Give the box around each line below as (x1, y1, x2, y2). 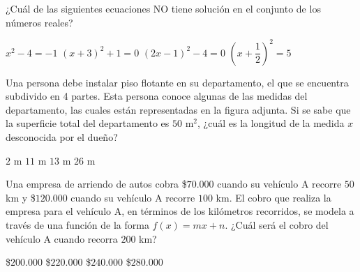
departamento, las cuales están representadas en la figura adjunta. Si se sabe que (6, 102, 351, 116)
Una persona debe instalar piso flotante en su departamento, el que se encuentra (6, 75, 349, 89)
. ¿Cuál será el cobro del (225, 218, 329, 232)
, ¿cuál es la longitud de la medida (197, 116, 345, 130)
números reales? (6, 15, 73, 29)
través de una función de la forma (6, 218, 149, 232)
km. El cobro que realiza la (216, 190, 331, 204)
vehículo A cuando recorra (6, 231, 118, 245)
